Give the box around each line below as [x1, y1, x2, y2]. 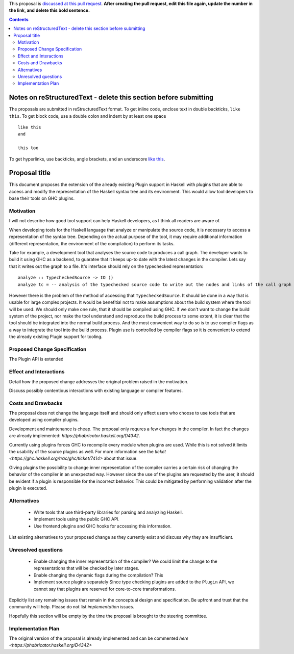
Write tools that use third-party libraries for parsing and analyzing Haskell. [33, 509, 183, 515]
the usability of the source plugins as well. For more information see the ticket [9, 449, 166, 454]
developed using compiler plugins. [9, 417, 79, 423]
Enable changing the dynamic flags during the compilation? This [33, 572, 164, 578]
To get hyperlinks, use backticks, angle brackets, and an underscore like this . [9, 156, 165, 162]
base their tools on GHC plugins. [9, 195, 75, 201]
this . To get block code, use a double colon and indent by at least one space [9, 113, 167, 119]
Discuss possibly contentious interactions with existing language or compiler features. [9, 388, 183, 393]
